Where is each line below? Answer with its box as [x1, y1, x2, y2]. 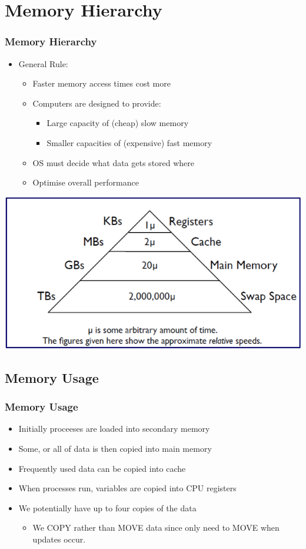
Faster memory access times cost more [32, 77, 171, 90]
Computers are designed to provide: [32, 97, 161, 109]
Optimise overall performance [32, 176, 139, 188]
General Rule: [18, 57, 68, 70]
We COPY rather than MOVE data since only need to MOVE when [32, 521, 280, 534]
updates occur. [32, 533, 86, 545]
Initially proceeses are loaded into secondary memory [18, 422, 210, 435]
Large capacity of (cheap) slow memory [46, 117, 189, 129]
